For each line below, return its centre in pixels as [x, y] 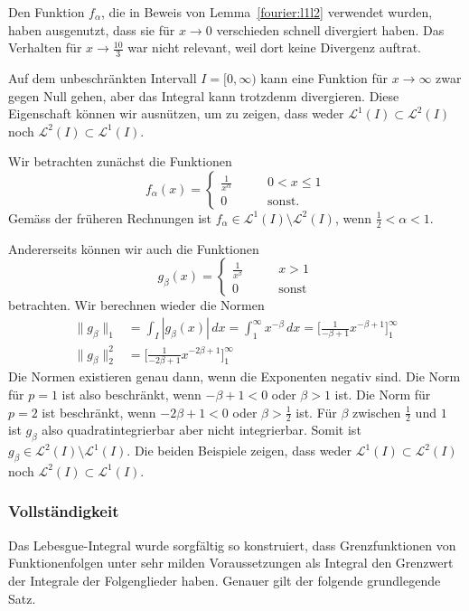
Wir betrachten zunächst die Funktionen [120, 161]
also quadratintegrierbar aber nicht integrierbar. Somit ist [202, 430]
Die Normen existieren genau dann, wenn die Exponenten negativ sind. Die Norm [234, 376]
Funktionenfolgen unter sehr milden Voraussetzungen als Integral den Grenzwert [231, 563]
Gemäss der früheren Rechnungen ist [110, 217]
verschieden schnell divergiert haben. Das [330, 29]
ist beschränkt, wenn [99, 412]
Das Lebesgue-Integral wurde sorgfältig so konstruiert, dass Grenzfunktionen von [232, 545]
